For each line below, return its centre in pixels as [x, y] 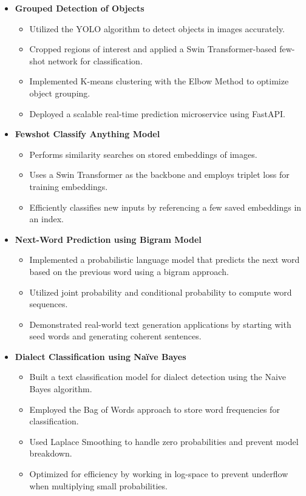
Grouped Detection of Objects [80, 8]
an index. [46, 219]
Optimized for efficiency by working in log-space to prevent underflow [159, 474]
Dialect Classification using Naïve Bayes [100, 356]
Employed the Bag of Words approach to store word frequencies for [155, 409]
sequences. [49, 304]
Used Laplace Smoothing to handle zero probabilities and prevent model [164, 441]
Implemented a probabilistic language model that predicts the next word [165, 260]
